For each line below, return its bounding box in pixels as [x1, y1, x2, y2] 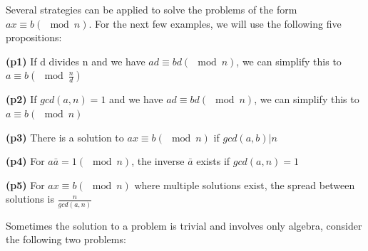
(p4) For [6, 154, 45, 169]
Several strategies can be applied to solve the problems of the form [6, 2, 297, 16]
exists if [196, 154, 230, 169]
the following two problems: [6, 232, 126, 247]
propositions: [6, 30, 62, 45]
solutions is [6, 191, 54, 206]
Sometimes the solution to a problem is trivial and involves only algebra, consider [6, 218, 362, 233]
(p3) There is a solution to [6, 129, 124, 144]
